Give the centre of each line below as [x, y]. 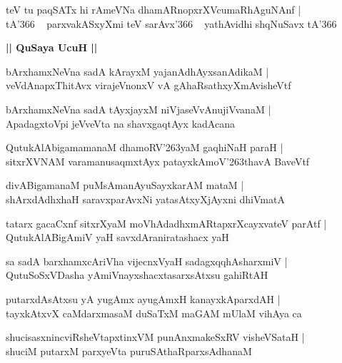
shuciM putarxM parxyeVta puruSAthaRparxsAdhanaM [129, 351]
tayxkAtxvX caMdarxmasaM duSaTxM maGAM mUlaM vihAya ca [154, 313]
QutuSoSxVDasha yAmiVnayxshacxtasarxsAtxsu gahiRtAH [137, 275]
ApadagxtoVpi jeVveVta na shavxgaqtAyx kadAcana [120, 123]
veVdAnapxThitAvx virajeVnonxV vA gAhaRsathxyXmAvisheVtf [149, 85]
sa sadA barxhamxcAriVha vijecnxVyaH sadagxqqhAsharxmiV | [147, 261]
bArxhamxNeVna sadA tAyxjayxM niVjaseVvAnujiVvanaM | [139, 109]
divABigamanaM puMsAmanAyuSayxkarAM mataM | [125, 185]
